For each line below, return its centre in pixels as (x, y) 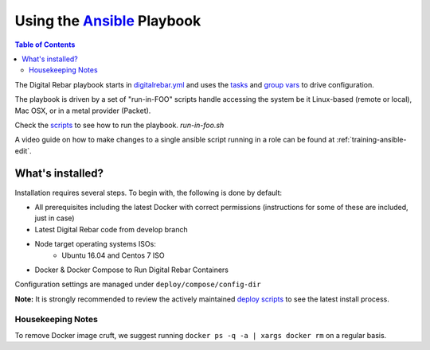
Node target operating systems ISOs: (96, 244)
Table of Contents (45, 45)
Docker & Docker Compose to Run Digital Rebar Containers (131, 270)
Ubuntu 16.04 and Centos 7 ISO (113, 255)
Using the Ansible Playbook (108, 21)
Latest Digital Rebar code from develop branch (111, 229)
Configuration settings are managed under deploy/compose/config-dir (138, 284)
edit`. (23, 150)
